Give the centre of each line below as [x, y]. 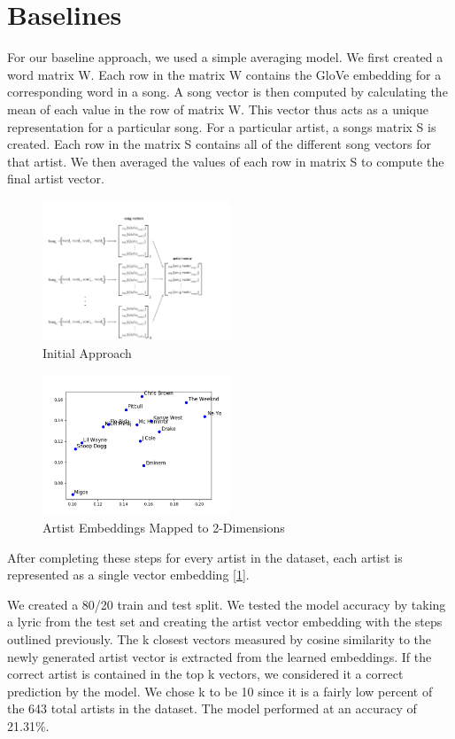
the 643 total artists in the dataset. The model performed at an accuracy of [212, 708]
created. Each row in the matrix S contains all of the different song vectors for [219, 144]
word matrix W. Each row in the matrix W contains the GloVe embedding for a [224, 74]
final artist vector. [56, 179]
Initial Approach [87, 353]
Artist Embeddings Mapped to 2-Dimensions [164, 528]
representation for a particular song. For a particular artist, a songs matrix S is [222, 126]
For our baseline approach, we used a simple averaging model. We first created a [225, 57]
